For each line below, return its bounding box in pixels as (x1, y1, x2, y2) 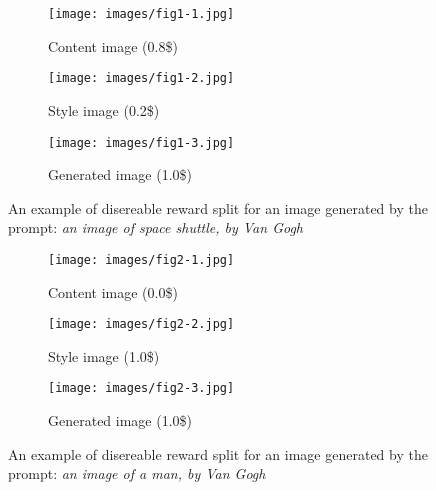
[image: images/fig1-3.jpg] (48, 135, 235, 150)
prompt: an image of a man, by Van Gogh (8, 463, 266, 484)
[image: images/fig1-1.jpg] (48, 7, 235, 21)
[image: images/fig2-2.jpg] (48, 317, 235, 332)
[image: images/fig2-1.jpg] (48, 252, 235, 267)
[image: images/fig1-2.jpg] (48, 71, 235, 86)
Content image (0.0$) (48, 281, 178, 302)
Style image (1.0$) (48, 345, 160, 366)
